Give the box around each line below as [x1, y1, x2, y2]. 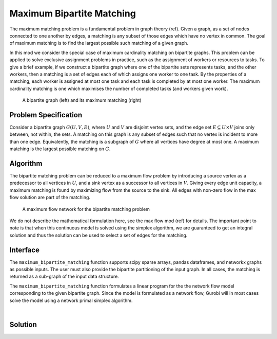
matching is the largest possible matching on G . [9, 146, 111, 152]
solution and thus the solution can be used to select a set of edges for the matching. [9, 232, 188, 238]
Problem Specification [9, 111, 82, 119]
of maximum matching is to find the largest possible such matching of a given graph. [9, 40, 189, 46]
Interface [9, 245, 39, 254]
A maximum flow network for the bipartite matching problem [22, 206, 150, 212]
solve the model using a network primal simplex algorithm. [9, 297, 133, 304]
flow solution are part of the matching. [9, 194, 91, 201]
